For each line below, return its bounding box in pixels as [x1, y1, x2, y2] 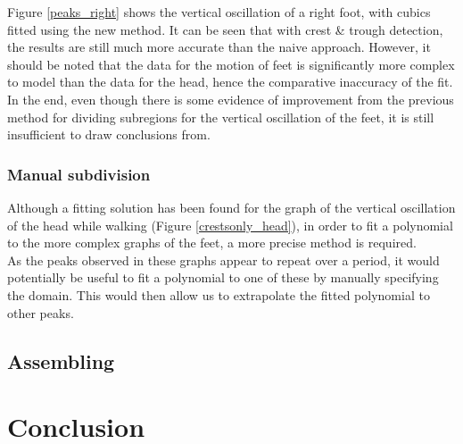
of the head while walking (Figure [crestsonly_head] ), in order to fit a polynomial [7, 215, 453, 234]
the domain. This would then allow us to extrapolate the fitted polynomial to [7, 285, 430, 304]
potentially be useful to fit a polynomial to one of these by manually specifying [7, 268, 439, 287]
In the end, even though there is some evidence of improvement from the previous [7, 89, 454, 108]
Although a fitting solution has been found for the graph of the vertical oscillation [7, 197, 456, 216]
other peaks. [7, 303, 74, 322]
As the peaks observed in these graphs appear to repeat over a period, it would [7, 250, 440, 269]
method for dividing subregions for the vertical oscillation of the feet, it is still [7, 107, 434, 126]
